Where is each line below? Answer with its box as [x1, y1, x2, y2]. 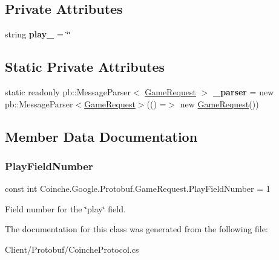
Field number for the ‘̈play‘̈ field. [5, 202, 126, 215]
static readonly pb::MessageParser [5, 86, 131, 98]
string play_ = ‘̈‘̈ [5, 28, 71, 40]
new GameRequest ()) [180, 97, 259, 110]
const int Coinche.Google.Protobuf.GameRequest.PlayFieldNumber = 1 [5, 182, 271, 195]
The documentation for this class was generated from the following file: [5, 223, 268, 235]
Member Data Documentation [5, 127, 198, 145]
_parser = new [212, 86, 274, 98]
